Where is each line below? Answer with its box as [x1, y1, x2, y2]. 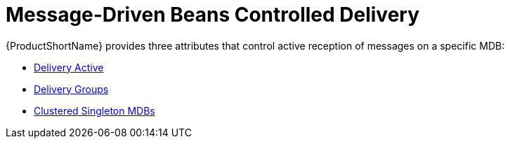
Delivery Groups [34, 82, 109, 95]
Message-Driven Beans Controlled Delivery [6, 3, 420, 27]
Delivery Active [34, 61, 104, 73]
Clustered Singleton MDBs [34, 104, 155, 117]
